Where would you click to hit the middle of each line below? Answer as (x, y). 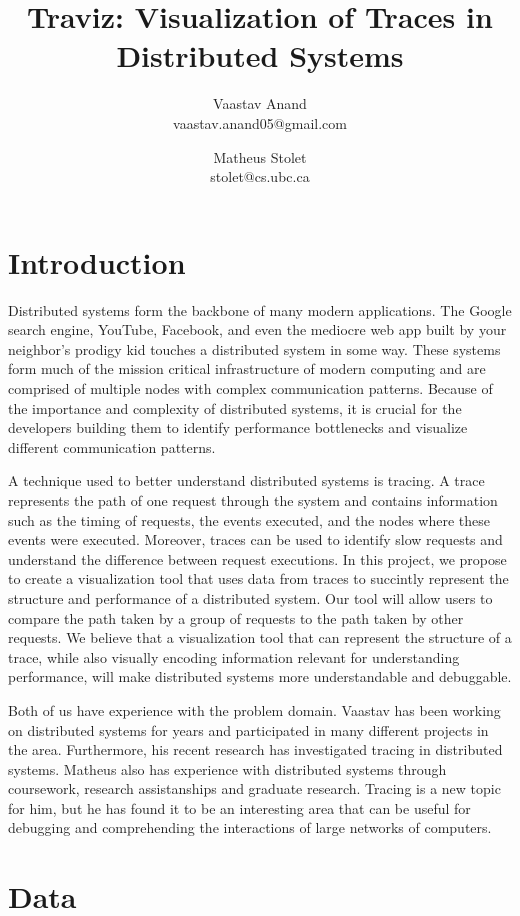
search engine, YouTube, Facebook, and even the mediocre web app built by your (257, 329)
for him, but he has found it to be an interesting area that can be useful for (239, 807)
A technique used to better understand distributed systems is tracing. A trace (246, 480)
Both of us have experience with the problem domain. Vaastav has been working (254, 709)
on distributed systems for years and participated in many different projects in (248, 729)
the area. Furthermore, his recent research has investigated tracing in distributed (255, 749)
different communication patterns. (112, 446)
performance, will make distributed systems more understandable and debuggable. (260, 676)
